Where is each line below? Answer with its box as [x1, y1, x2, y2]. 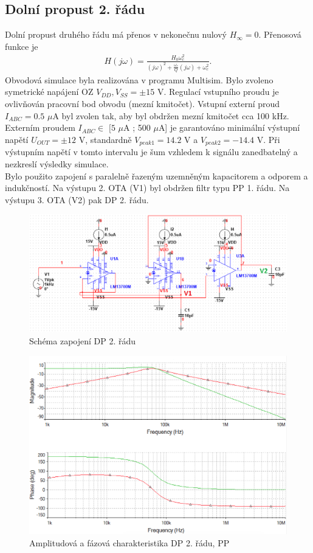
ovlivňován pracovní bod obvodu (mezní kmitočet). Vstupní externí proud [5, 97, 280, 110]
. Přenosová [258, 28, 301, 41]
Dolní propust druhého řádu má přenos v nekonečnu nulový [5, 28, 227, 41]
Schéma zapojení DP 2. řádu [29, 335, 136, 347]
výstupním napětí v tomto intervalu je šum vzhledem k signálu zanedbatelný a [5, 145, 298, 158]
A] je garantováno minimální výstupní [158, 121, 300, 134]
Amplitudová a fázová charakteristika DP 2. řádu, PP [29, 536, 230, 549]
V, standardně [78, 133, 132, 145]
